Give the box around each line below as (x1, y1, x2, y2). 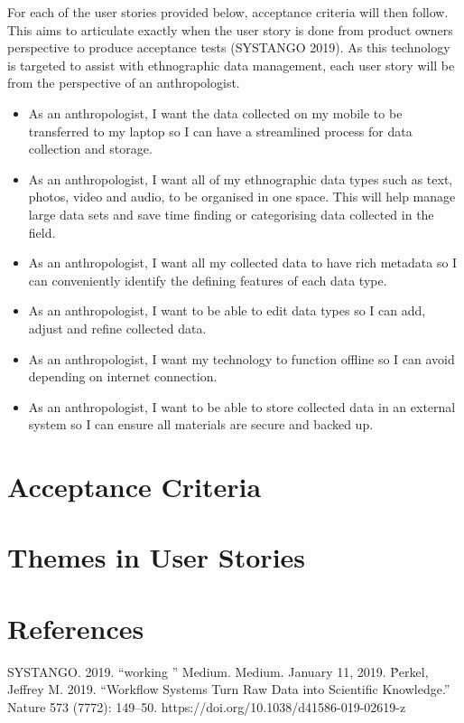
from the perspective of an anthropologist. (7, 73, 240, 92)
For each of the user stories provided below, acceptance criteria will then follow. (7, 3, 449, 21)
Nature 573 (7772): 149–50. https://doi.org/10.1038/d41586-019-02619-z (7, 697, 406, 716)
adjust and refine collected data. (28, 318, 207, 337)
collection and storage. (28, 139, 153, 158)
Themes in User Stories (7, 539, 306, 576)
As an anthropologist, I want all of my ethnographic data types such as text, (28, 169, 453, 188)
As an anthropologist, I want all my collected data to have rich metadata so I (28, 253, 458, 272)
